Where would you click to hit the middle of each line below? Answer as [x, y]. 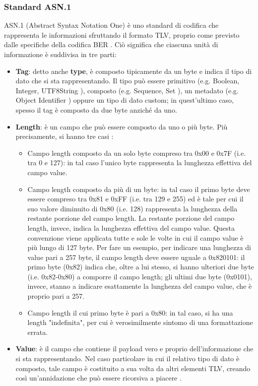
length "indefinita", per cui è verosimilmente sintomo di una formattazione [140, 322]
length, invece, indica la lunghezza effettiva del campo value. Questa [131, 227]
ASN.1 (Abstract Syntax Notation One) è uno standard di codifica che [111, 25]
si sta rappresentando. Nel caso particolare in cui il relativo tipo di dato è [128, 358]
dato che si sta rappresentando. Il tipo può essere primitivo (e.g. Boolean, [128, 81]
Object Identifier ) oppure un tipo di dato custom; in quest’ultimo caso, [125, 100]
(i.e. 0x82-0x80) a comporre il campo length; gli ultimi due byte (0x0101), [140, 276]
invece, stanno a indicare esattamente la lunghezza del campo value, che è [140, 286]
